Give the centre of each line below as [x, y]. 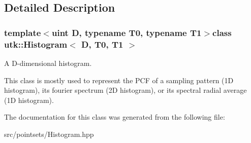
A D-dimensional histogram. [48, 63]
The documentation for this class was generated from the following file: [115, 117]
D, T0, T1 [102, 44]
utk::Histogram [36, 44]
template [23, 32]
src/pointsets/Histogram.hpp [49, 134]
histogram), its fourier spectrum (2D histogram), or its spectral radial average [125, 90]
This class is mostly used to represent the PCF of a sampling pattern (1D [119, 80]
